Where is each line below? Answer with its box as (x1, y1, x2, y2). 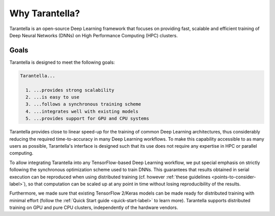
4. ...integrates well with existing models (25, 109, 139, 114)
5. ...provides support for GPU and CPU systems (25, 116, 150, 122)
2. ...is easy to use (25, 94, 80, 100)
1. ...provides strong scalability (25, 87, 115, 93)
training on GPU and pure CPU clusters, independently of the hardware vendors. (9, 204, 178, 211)
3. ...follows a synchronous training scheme (25, 101, 141, 107)
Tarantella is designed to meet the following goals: (9, 59, 115, 65)
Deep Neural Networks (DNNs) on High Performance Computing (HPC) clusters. (9, 32, 178, 38)
